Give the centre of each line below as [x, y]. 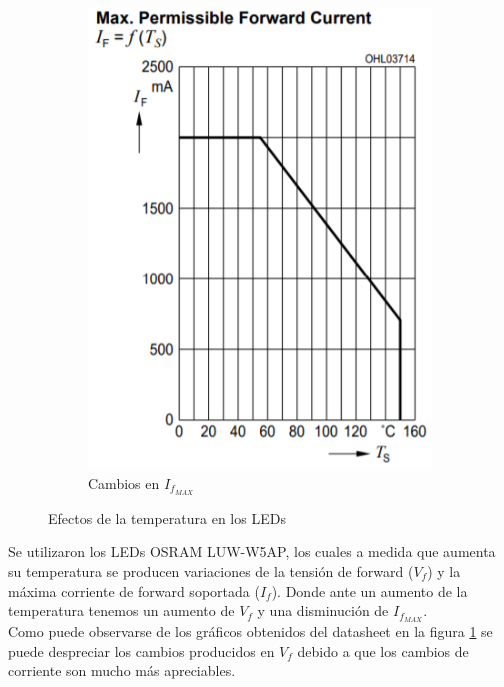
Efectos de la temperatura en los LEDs [167, 517]
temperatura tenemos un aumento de [121, 610]
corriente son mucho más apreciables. [122, 670]
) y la [444, 571]
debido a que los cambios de [383, 650]
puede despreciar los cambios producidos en [141, 650]
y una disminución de [323, 610]
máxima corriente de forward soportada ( [134, 590]
